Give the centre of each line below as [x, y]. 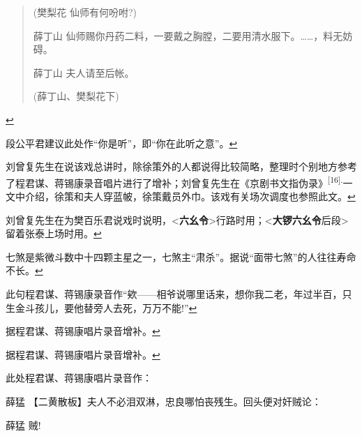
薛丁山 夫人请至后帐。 [84, 72]
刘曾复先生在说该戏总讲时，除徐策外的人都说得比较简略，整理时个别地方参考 [181, 166]
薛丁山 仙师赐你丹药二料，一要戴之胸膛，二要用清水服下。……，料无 [188, 35]
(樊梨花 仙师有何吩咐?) [85, 12]
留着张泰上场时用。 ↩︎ [54, 233]
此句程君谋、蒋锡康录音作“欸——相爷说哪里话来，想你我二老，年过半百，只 [179, 293]
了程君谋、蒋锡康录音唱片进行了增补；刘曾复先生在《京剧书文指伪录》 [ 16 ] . [174, 181]
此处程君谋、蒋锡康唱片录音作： [79, 378]
